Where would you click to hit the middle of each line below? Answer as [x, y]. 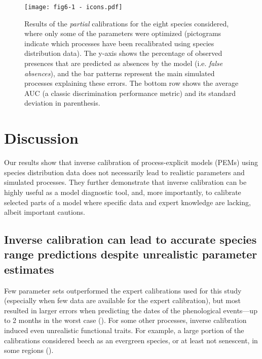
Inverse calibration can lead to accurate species [130, 239]
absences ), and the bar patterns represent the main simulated [120, 73]
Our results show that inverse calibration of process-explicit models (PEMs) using [131, 162]
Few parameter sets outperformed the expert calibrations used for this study [123, 290]
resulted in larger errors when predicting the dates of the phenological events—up [131, 310]
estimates [29, 269]
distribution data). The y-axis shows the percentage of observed [123, 53]
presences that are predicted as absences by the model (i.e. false [124, 63]
